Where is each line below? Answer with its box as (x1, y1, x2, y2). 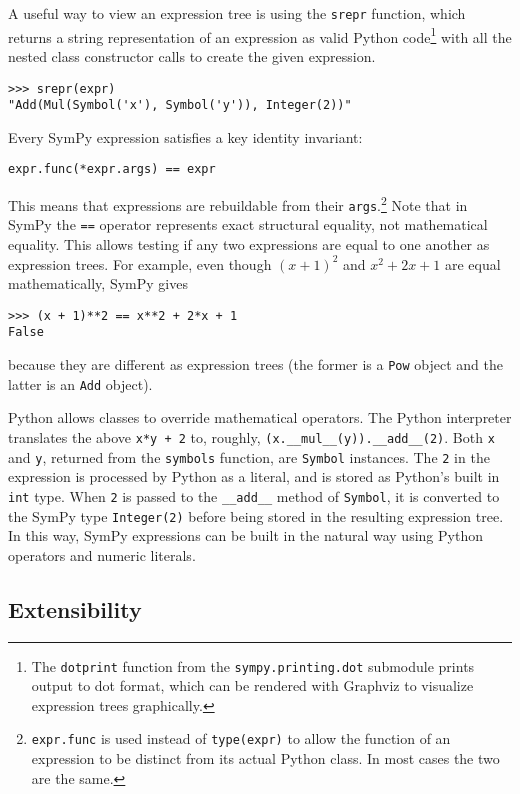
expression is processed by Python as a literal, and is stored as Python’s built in (8, 466, 500, 487)
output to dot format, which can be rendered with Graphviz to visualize (31, 675, 474, 696)
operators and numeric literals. (8, 544, 196, 565)
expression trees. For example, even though (8, 253, 272, 274)
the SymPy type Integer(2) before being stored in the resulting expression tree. (8, 505, 504, 526)
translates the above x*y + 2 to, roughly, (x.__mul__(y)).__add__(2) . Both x (8, 427, 495, 448)
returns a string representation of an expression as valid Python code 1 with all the (8, 23, 512, 47)
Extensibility (8, 593, 142, 624)
